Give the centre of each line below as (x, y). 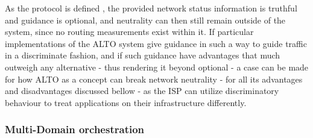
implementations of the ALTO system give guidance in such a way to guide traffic (156, 43)
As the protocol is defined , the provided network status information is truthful (151, 8)
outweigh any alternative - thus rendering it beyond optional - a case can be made (157, 67)
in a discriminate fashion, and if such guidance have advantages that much (143, 55)
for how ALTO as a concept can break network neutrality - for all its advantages (154, 79)
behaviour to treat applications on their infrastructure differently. (126, 102)
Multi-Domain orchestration (75, 129)
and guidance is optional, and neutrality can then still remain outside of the (145, 20)
